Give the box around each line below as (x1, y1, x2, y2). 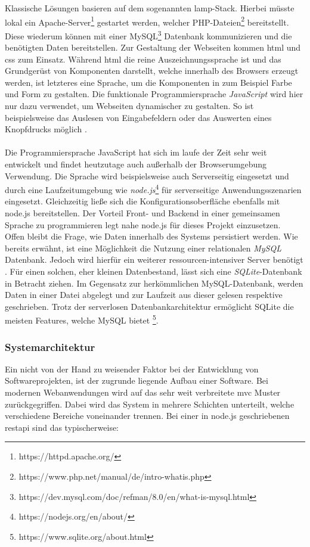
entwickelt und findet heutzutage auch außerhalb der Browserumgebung (5, 158, 267, 170)
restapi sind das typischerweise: (5, 421, 119, 433)
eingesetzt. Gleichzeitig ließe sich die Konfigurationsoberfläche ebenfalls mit (5, 195, 280, 207)
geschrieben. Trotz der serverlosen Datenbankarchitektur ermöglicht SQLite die (5, 300, 294, 312)
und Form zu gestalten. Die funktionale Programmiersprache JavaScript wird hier (5, 88, 303, 100)
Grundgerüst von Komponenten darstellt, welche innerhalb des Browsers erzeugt (5, 64, 299, 77)
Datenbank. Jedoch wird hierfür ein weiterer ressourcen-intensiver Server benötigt (5, 253, 303, 266)
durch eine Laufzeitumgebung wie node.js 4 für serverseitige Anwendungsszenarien (5, 182, 302, 195)
